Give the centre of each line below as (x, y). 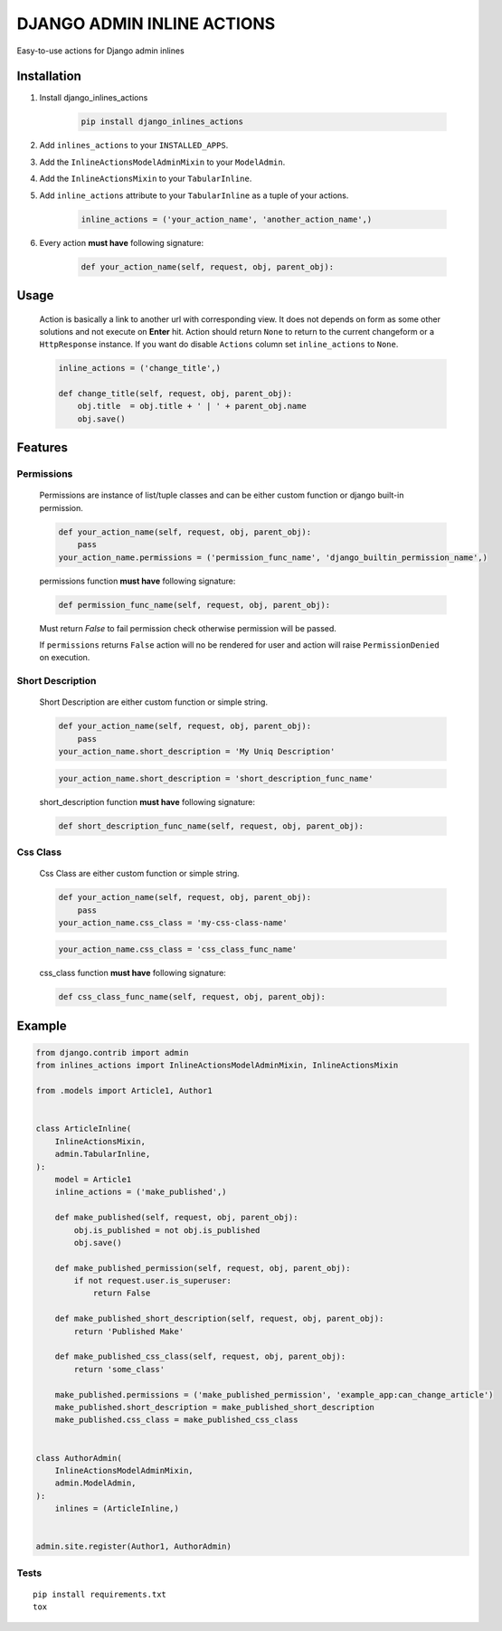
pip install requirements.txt (100, 1594)
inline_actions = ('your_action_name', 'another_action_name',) (227, 219)
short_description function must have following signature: (147, 801)
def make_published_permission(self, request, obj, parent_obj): (203, 1268)
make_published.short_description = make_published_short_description (215, 1407)
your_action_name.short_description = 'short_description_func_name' (216, 778)
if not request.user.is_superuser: (153, 1281)
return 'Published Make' (129, 1331)
